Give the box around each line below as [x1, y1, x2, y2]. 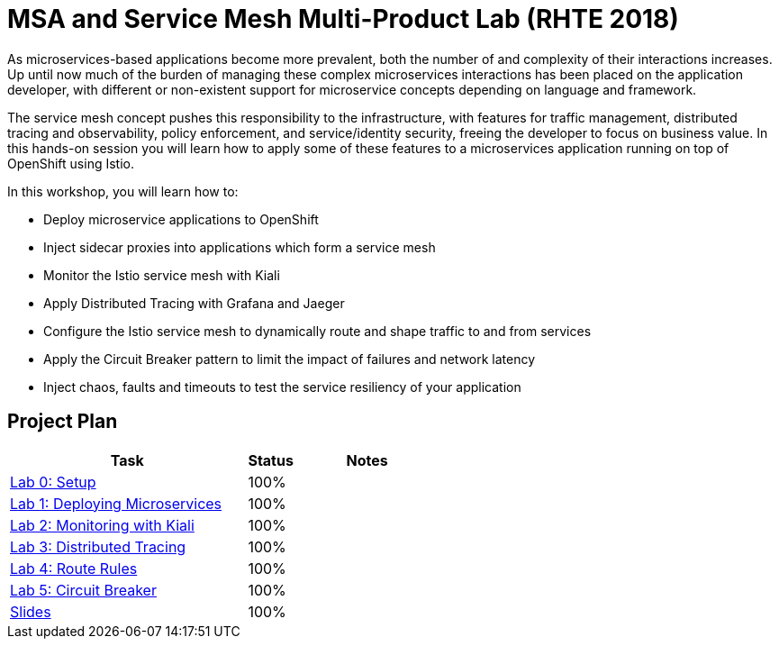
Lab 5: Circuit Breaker [10, 580, 157, 599]
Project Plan [7, 410, 118, 433]
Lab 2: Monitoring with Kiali [10, 515, 195, 534]
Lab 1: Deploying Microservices [10, 494, 222, 513]
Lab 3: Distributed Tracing [10, 537, 186, 556]
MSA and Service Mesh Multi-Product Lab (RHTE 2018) [7, 4, 679, 34]
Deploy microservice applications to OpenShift [43, 211, 319, 227]
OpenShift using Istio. [7, 155, 134, 171]
